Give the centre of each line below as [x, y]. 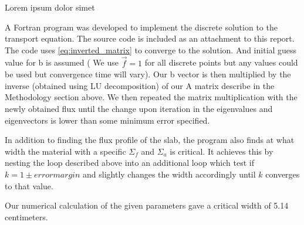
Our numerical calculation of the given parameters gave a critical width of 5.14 [147, 205]
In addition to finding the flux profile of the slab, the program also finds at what [150, 140]
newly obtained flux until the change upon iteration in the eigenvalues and [139, 108]
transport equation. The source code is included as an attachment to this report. [150, 38]
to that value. [29, 185]
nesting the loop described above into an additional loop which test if [129, 163]
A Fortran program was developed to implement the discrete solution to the [141, 27]
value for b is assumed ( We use [62, 62]
